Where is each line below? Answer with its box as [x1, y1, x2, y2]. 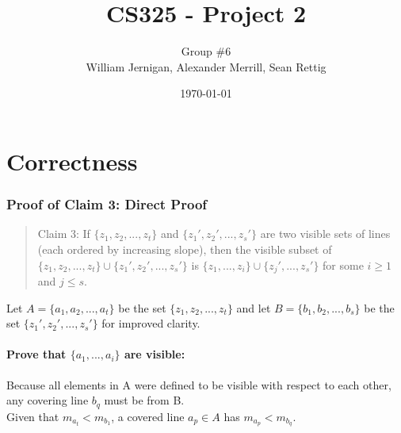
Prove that [6, 346, 67, 362]
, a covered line [111, 408, 185, 424]
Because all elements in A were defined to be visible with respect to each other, [6, 376, 391, 393]
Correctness [6, 144, 138, 177]
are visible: [124, 346, 185, 362]
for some [323, 256, 364, 273]
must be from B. [104, 392, 185, 408]
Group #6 [181, 43, 231, 59]
